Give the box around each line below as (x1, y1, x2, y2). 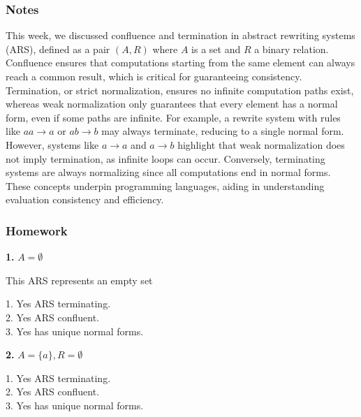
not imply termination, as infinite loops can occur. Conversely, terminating (6, 151, 325, 166)
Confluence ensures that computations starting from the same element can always (6, 55, 355, 70)
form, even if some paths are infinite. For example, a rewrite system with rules (6, 110, 341, 124)
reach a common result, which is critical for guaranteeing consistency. (6, 69, 302, 83)
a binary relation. (254, 41, 329, 56)
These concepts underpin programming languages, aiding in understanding (6, 178, 325, 193)
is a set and (191, 41, 241, 56)
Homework (6, 221, 68, 239)
